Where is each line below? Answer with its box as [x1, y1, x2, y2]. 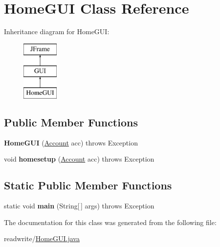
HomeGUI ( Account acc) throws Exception [4, 137, 138, 147]
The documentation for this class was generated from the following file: [4, 217, 217, 227]
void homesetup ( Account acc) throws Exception [4, 154, 154, 164]
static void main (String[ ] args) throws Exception [4, 201, 154, 211]
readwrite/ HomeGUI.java [4, 233, 80, 244]
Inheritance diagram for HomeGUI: [4, 26, 110, 37]
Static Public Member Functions [4, 178, 172, 193]
